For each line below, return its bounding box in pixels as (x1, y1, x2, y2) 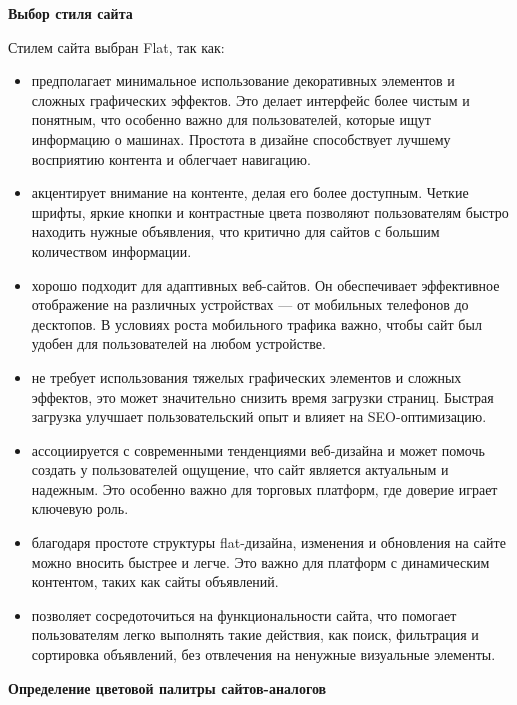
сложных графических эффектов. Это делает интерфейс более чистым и (31, 89, 470, 110)
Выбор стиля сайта (8, 3, 133, 23)
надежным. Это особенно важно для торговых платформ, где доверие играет (31, 478, 498, 499)
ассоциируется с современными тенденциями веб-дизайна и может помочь (31, 439, 485, 460)
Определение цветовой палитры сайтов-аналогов (8, 677, 327, 698)
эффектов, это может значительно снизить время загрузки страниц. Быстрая (31, 386, 494, 407)
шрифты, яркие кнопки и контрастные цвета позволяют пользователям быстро (31, 201, 509, 222)
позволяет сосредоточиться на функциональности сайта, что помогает (31, 604, 457, 625)
